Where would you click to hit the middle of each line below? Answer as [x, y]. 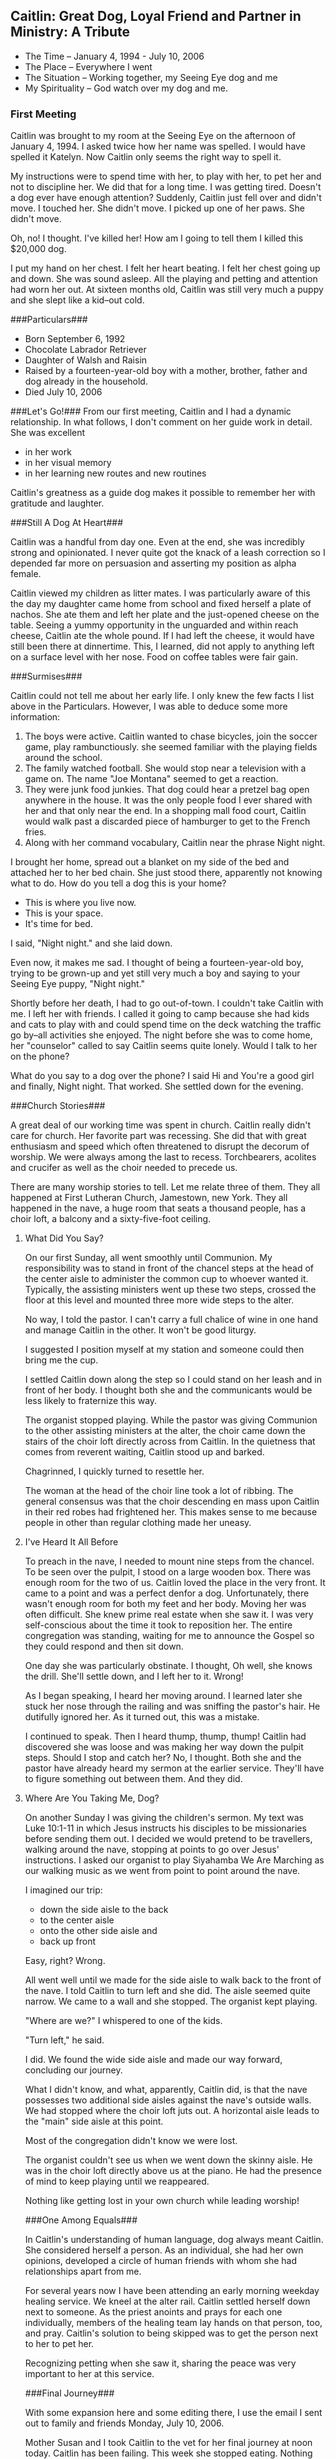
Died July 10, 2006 [63, 392]
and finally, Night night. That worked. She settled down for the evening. [157, 1086]
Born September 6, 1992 [75, 339]
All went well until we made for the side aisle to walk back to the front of [173, 1980]
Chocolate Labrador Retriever [85, 350]
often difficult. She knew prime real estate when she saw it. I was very [169, 1615]
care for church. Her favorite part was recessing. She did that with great [158, 1136]
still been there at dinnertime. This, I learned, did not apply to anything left [162, 646]
